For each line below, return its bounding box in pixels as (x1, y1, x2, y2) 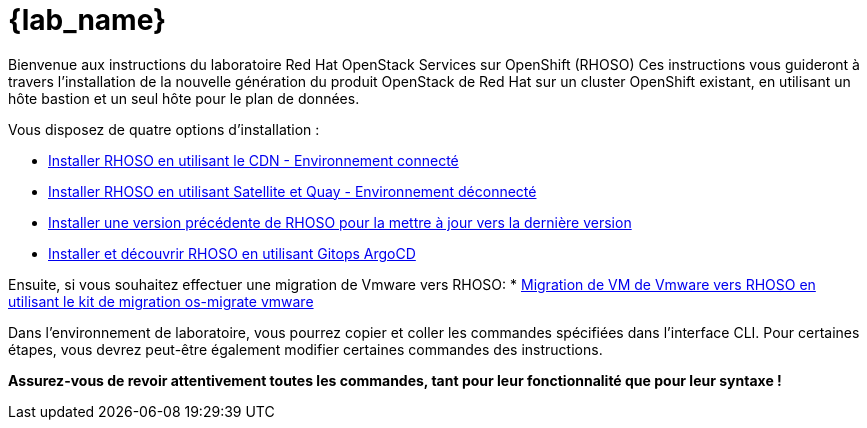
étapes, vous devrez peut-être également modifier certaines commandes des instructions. (8, 340, 603, 358)
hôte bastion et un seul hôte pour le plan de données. (8, 89, 360, 107)
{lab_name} (8, 3, 167, 37)
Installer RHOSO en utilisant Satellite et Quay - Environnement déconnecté (48, 182, 537, 200)
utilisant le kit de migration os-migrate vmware (8, 292, 314, 310)
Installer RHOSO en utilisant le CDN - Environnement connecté (48, 151, 459, 169)
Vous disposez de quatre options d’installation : (8, 120, 320, 138)
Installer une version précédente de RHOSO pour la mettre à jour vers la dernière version (48, 213, 632, 231)
